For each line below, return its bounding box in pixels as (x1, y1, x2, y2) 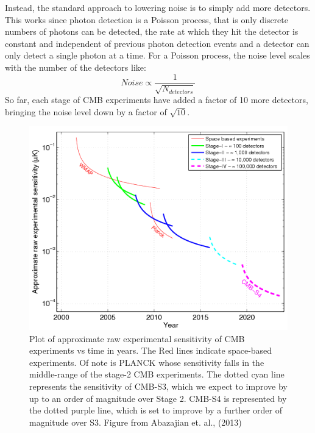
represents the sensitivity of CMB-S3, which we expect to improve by (29, 380, 288, 393)
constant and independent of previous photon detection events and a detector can (5, 37, 310, 49)
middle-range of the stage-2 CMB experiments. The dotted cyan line (29, 368, 285, 381)
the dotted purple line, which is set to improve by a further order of (29, 404, 282, 417)
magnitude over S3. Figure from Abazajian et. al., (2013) (29, 415, 242, 428)
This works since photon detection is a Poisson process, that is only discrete (5, 13, 288, 26)
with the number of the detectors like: (5, 60, 146, 73)
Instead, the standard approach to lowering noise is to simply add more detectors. (5, 1, 311, 13)
